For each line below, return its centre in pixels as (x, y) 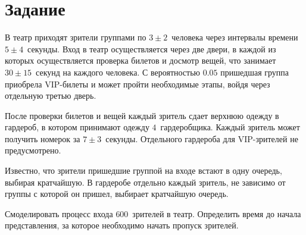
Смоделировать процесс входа (59, 213)
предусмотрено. (33, 150)
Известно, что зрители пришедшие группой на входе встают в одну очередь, (143, 170)
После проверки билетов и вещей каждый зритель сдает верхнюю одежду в (142, 115)
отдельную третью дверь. (51, 95)
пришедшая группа (255, 72)
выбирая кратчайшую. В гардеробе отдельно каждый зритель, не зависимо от (145, 182)
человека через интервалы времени (235, 37)
